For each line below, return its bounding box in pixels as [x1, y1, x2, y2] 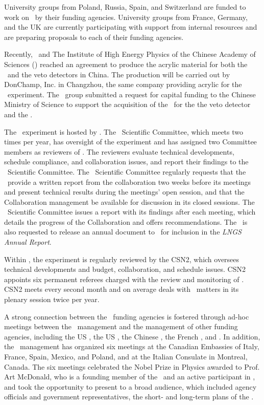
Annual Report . [4, 237, 52, 247]
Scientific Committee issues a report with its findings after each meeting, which [7, 206, 256, 217]
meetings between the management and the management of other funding [4, 321, 238, 332]
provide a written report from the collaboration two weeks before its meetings [7, 176, 251, 187]
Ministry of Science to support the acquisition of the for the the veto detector [4, 99, 251, 110]
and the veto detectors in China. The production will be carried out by [7, 69, 230, 79]
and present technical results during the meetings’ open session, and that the [4, 186, 245, 197]
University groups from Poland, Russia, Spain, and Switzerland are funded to [4, 2, 246, 12]
